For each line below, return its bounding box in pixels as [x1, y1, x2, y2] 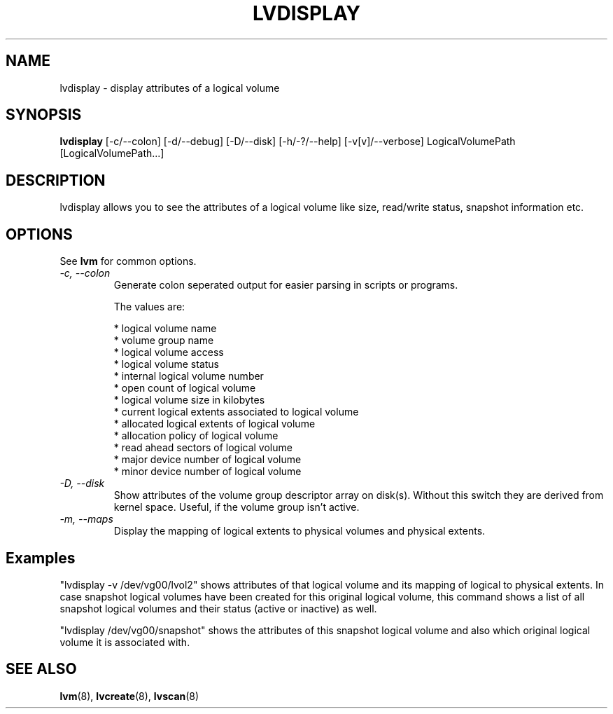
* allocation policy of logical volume [113, 430, 279, 442]
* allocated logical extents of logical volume [113, 418, 316, 430]
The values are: [113, 301, 185, 313]
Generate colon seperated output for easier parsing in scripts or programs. [113, 279, 458, 291]
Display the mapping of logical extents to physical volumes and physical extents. [113, 525, 486, 537]
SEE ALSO [6, 660, 77, 678]
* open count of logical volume [113, 382, 256, 394]
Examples [6, 549, 76, 567]
